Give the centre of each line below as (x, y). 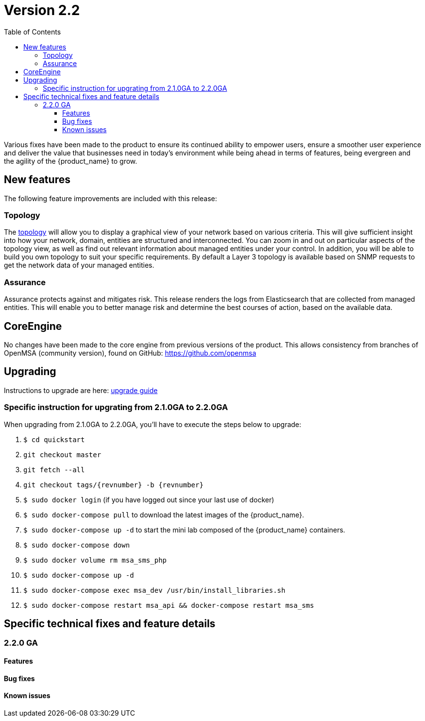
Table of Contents (33, 32)
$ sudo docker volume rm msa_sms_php (95, 560)
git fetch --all (54, 470)
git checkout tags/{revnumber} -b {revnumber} (113, 485)
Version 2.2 (42, 10)
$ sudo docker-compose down (77, 545)
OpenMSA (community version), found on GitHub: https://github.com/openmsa (130, 353)
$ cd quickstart (54, 439)
